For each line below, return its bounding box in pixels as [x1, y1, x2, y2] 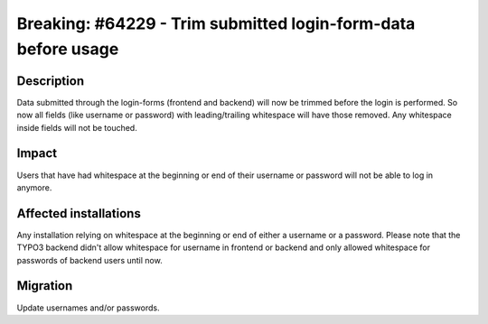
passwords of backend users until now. [16, 255, 163, 265]
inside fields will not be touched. [16, 122, 137, 133]
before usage [16, 39, 119, 59]
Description [16, 73, 85, 88]
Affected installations [16, 206, 142, 221]
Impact [16, 145, 58, 162]
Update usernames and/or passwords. [16, 302, 160, 313]
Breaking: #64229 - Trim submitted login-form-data [16, 14, 416, 33]
